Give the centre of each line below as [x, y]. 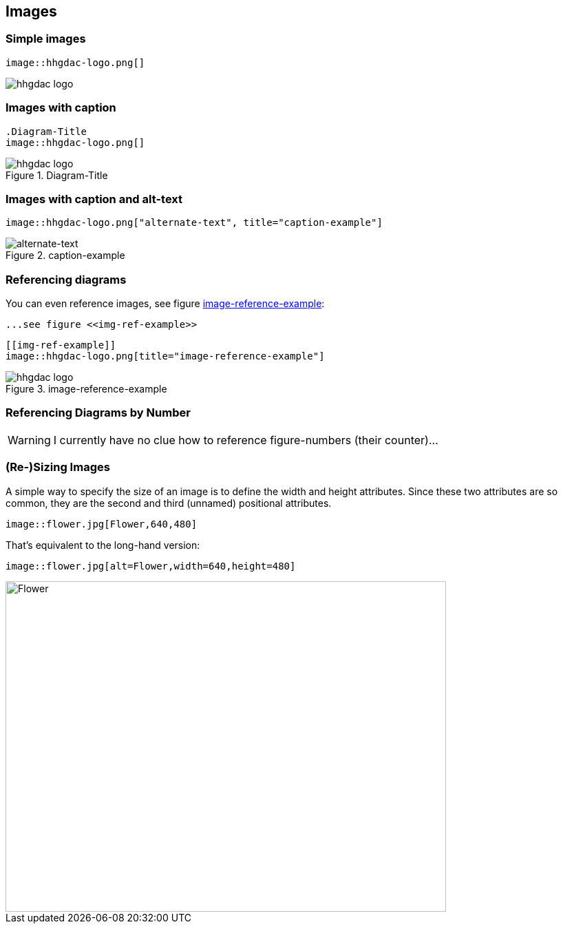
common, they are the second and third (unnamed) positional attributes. [169, 503]
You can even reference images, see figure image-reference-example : [165, 304]
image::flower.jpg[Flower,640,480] [102, 524]
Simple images [46, 39]
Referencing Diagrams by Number [98, 413]
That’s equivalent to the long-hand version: [103, 545]
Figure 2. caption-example [65, 255]
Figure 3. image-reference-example [86, 389]
